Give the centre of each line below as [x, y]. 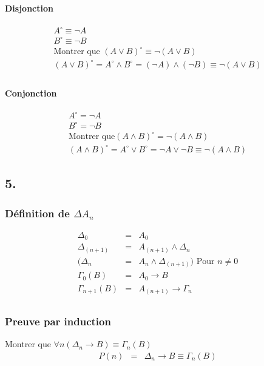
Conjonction [31, 93]
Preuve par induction [58, 321]
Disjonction [29, 8]
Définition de [37, 213]
